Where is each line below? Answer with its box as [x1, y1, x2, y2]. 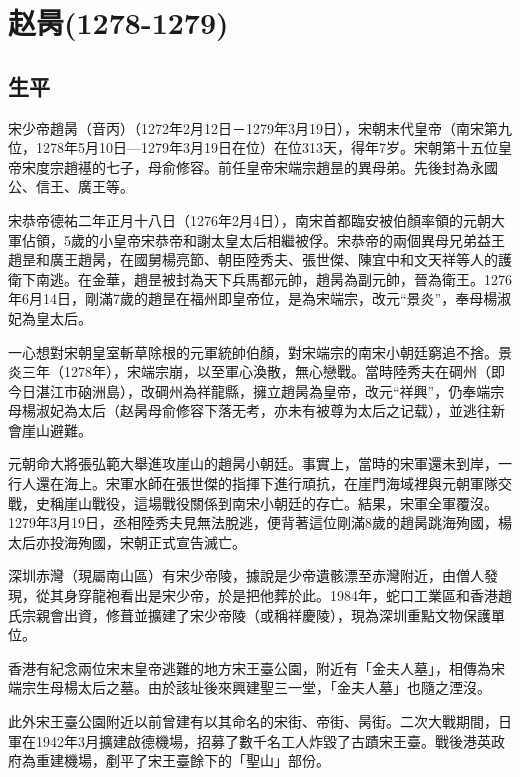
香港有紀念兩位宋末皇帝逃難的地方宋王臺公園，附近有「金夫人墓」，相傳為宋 [8, 657, 505, 678]
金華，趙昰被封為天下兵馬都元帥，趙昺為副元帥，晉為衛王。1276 [91, 268, 512, 289]
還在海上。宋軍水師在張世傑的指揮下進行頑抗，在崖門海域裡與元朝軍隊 [35, 473, 498, 494]
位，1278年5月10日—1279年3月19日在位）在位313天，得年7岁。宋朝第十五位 [8, 137, 498, 158]
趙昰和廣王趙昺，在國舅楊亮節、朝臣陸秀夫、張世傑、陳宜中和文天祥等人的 [8, 249, 498, 270]
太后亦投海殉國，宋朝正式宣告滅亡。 [8, 531, 246, 552]
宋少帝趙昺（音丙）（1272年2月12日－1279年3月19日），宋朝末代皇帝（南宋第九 [8, 117, 512, 138]
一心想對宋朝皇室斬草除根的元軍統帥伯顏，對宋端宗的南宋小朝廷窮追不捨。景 [8, 341, 512, 362]
